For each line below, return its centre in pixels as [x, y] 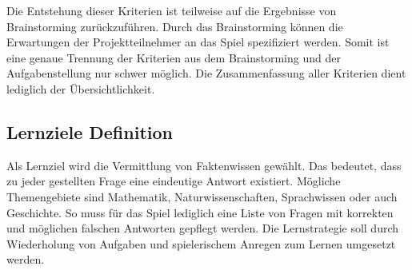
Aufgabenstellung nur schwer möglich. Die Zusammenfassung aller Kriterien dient [206, 73]
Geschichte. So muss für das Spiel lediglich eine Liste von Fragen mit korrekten [200, 212]
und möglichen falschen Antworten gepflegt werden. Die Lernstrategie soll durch [203, 228]
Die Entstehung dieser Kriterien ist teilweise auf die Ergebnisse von [172, 10]
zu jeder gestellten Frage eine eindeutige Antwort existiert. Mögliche [174, 181]
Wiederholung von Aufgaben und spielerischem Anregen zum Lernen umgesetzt [201, 243]
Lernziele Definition [90, 131]
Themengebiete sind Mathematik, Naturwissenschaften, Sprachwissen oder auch [202, 196]
